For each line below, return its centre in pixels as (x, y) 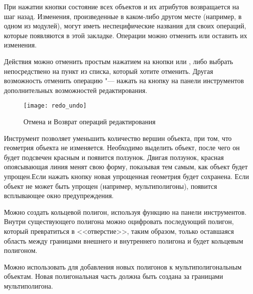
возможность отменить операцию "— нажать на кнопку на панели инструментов (124, 80)
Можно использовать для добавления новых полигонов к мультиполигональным (123, 266)
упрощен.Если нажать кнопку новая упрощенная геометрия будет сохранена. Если (126, 176)
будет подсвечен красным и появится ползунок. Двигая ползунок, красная (114, 157)
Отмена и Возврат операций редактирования (90, 121)
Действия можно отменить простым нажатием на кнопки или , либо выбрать (119, 61)
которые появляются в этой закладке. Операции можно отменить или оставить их (126, 35)
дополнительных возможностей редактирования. (76, 90)
